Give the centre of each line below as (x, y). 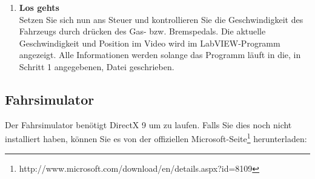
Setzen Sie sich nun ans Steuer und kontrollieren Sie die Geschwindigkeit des (161, 19)
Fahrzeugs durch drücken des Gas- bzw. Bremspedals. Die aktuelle (142, 31)
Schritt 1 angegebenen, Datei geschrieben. (97, 66)
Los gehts (39, 7)
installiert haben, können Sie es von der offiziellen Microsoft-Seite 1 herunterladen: (156, 138)
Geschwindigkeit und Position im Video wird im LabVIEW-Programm (150, 43)
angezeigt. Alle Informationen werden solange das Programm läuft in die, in (160, 55)
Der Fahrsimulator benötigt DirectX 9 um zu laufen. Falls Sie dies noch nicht (148, 124)
